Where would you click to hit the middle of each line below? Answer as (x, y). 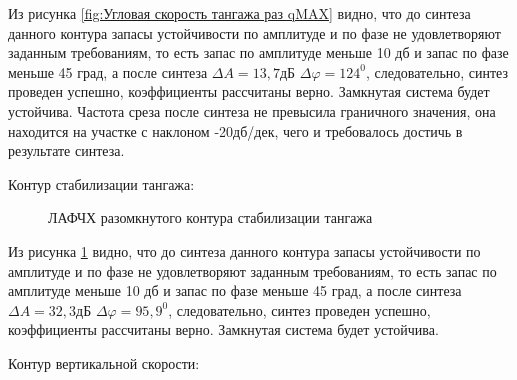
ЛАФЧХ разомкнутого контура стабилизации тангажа (210, 217)
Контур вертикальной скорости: (104, 362)
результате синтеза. (66, 150)
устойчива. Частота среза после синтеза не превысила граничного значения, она (252, 110)
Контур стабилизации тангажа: (101, 183)
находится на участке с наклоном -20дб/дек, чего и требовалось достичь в (235, 130)
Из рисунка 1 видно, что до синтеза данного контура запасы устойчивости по (244, 250)
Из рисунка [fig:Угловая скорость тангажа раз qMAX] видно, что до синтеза (239, 13)
